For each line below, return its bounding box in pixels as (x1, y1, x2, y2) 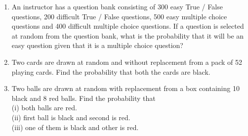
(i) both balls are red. (11, 102, 77, 113)
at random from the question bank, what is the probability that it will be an (11, 30, 244, 41)
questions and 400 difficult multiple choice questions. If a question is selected (11, 21, 244, 31)
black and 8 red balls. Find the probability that (11, 92, 156, 103)
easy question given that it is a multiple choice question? (11, 40, 183, 50)
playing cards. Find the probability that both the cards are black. (11, 66, 210, 77)
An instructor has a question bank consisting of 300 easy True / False (11, 1, 223, 11)
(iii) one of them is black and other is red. (11, 122, 139, 132)
